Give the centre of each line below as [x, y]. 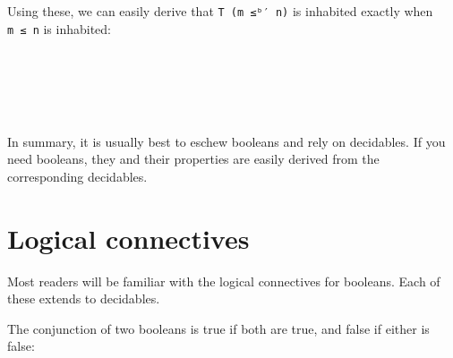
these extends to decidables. [84, 298]
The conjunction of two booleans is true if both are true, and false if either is [218, 328]
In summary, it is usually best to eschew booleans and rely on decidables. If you [226, 141]
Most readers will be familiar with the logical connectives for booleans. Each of [224, 281]
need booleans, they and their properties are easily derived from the [193, 159]
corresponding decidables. [77, 176]
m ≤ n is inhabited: [60, 28]
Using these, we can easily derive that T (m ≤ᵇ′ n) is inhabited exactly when [220, 11]
